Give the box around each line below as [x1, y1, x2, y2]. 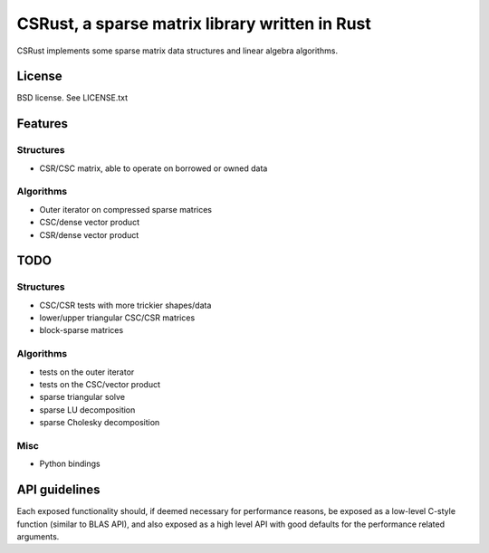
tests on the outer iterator [39, 367, 135, 377]
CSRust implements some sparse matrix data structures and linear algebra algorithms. [16, 45, 339, 56]
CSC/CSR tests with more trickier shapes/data [39, 300, 212, 310]
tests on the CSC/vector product [39, 379, 161, 389]
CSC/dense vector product [39, 217, 140, 228]
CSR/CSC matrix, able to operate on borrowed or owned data [39, 163, 268, 174]
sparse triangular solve [39, 392, 126, 403]
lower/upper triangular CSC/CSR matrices [39, 312, 196, 323]
